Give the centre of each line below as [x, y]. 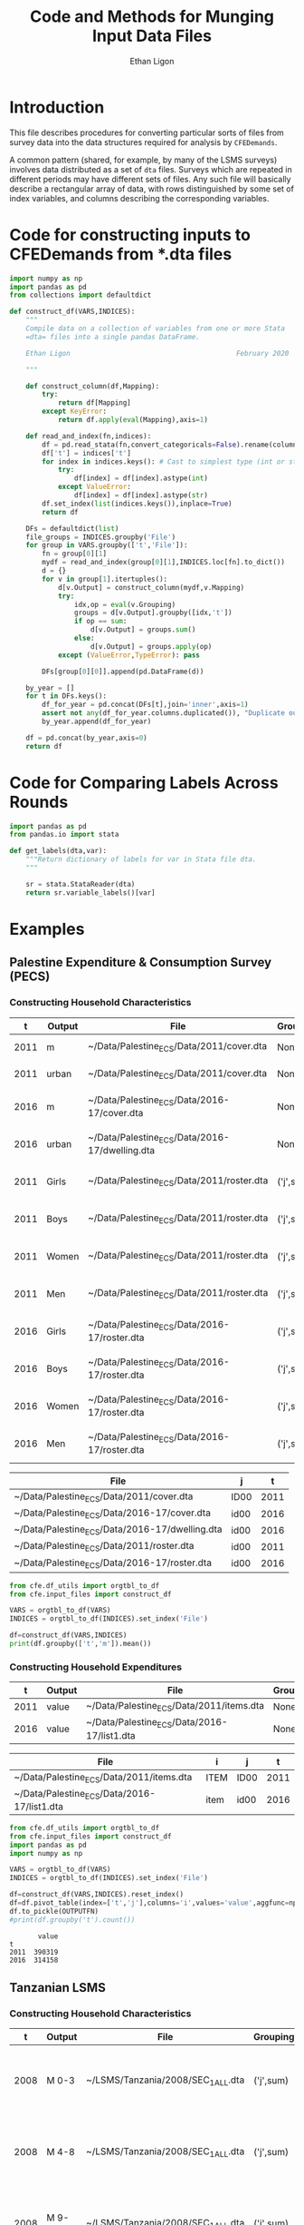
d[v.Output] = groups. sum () [143, 630]
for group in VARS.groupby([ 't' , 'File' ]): [107, 545]
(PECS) [30, 977]
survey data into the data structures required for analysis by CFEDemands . [143, 142]
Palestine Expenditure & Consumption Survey [141, 962]
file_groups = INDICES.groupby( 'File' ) [101, 537]
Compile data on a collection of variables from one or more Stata [155, 328]
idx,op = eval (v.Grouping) [125, 604]
